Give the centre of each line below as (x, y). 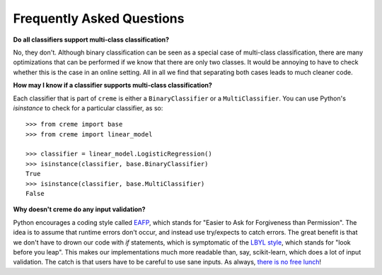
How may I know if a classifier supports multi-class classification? (112, 86)
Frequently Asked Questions (99, 18)
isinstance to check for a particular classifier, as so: (88, 108)
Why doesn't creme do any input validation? (79, 209)
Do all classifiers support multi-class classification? (91, 40)
